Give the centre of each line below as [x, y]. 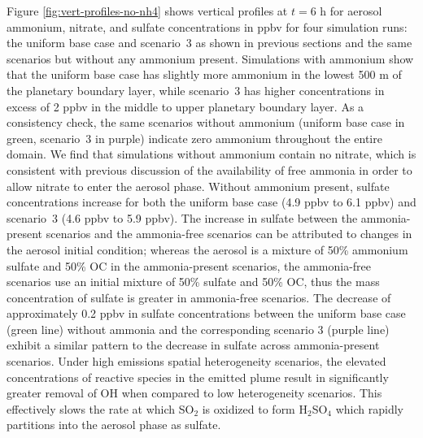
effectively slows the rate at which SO [100, 408]
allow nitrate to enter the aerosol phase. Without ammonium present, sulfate [198, 186]
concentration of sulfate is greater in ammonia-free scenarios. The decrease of [199, 297]
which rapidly [369, 408]
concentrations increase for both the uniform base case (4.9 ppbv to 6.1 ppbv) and [211, 202]
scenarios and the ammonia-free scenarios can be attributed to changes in [229, 234]
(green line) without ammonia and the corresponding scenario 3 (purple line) [198, 329]
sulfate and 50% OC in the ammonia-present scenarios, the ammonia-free [189, 265]
